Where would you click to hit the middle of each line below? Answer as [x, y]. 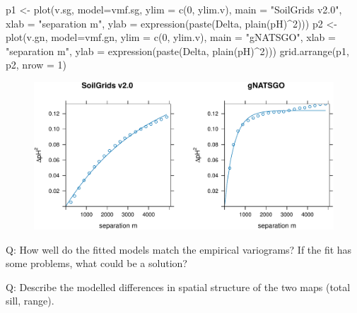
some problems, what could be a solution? [96, 263]
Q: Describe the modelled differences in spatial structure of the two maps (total [178, 287]
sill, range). [30, 301]
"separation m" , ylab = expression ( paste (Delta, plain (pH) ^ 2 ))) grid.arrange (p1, [177, 51]
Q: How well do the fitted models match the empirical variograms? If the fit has [179, 249]
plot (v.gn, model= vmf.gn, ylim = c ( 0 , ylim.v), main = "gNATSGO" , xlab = [171, 37]
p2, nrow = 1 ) [36, 65]
